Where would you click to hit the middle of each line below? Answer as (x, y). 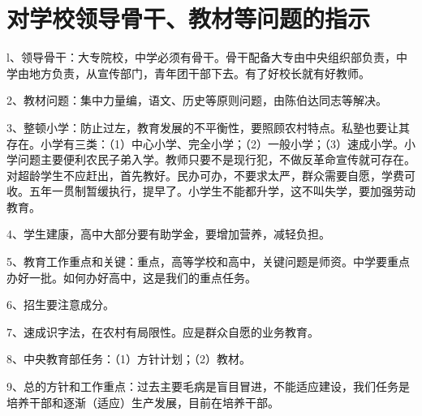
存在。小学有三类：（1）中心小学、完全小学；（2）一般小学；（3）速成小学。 (205, 143)
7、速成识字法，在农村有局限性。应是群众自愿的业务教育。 (163, 331)
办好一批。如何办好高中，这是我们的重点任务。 (131, 277)
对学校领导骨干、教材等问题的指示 (189, 18)
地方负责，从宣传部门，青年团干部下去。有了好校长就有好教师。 (199, 73)
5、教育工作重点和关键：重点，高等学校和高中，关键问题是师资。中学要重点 (208, 262)
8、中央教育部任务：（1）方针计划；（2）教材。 (129, 359)
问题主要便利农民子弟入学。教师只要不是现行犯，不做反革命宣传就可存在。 (216, 159)
